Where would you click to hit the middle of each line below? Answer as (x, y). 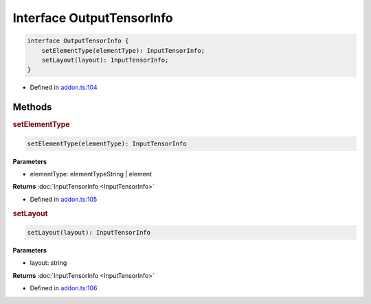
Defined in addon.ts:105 (64, 199)
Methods (32, 107)
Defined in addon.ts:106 (64, 288)
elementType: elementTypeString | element (91, 174)
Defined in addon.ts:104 (64, 87)
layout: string (48, 263)
